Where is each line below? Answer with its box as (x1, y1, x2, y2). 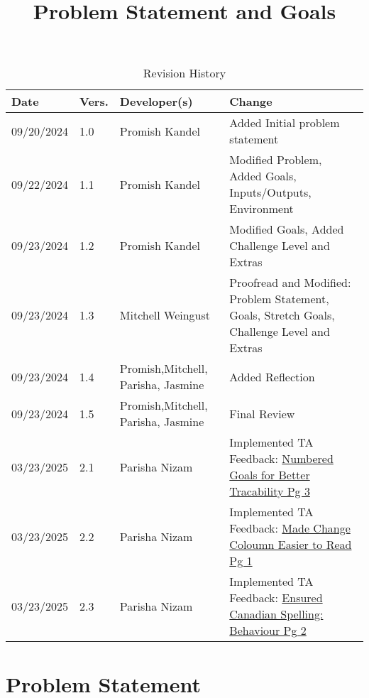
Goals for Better (229, 467, 310, 484)
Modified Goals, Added (229, 221, 344, 238)
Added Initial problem (229, 114, 340, 131)
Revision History (143, 65, 226, 82)
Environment (229, 200, 294, 217)
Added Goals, (229, 168, 297, 185)
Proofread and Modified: (229, 274, 351, 291)
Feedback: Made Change (229, 520, 351, 537)
